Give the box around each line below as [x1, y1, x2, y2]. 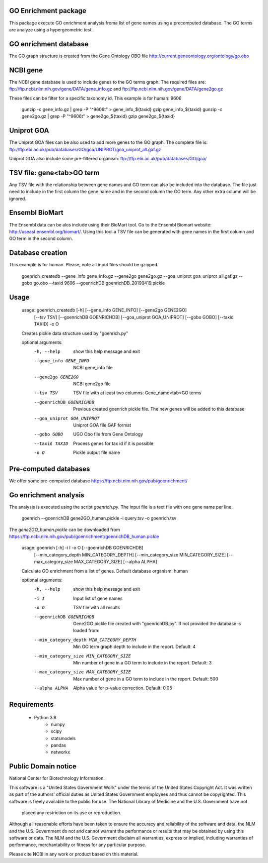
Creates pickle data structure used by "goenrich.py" [21, 330, 129, 336]
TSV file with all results [73, 605, 120, 611]
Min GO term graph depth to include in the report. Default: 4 [73, 644, 196, 649]
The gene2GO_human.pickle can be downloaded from [9, 527, 120, 533]
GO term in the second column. [9, 235, 73, 241]
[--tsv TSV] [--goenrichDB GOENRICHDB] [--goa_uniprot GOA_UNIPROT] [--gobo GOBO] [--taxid [34, 314, 234, 320]
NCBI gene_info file [73, 365, 113, 371]
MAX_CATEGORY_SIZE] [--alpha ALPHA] [73, 559, 157, 565]
